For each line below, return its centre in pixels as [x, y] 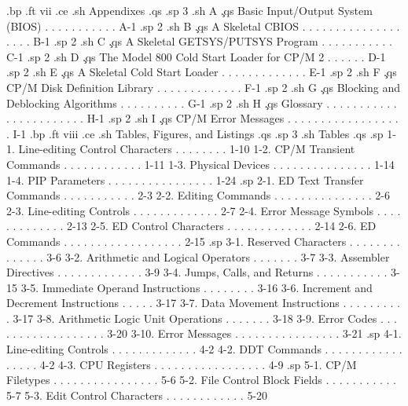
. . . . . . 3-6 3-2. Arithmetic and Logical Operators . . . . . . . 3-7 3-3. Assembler [198, 256]
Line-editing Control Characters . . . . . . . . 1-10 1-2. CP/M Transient [187, 149]
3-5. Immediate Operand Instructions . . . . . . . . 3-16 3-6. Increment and [197, 287]
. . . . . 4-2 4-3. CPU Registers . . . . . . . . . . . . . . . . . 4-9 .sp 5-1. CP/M [182, 364]
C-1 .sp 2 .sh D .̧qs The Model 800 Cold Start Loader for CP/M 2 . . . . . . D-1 [196, 56]
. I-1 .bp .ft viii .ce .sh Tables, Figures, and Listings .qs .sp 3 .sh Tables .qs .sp [195, 133]
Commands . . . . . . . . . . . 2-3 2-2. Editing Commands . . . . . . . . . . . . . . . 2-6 [198, 195]
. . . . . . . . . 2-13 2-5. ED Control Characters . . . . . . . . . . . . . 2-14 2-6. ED [191, 226]
